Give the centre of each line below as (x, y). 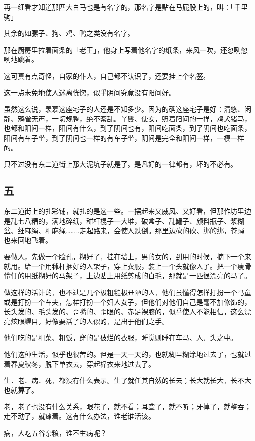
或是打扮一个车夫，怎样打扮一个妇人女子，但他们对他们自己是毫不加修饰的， (127, 302)
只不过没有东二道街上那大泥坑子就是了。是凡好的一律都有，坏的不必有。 (121, 164)
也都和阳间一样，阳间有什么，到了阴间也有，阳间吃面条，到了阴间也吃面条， (127, 128)
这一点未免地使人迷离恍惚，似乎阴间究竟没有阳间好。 (90, 92)
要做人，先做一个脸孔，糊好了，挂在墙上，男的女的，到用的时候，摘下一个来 (127, 256)
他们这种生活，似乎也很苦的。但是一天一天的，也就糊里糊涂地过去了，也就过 (127, 354)
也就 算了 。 (21, 390)
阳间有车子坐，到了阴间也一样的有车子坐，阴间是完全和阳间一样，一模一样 (124, 137)
